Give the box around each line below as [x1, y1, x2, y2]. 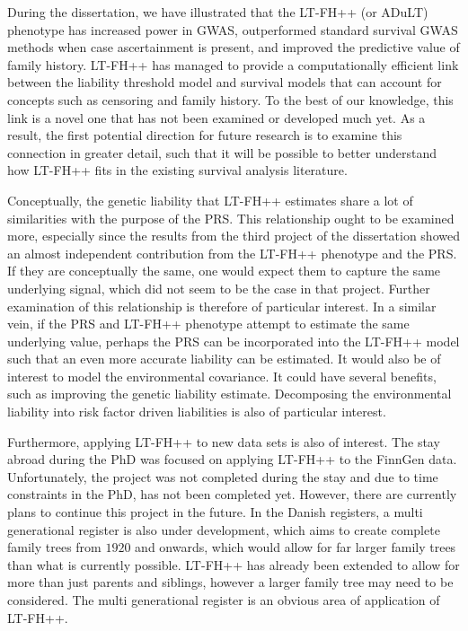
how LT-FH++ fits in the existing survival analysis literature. [7, 161, 348, 180]
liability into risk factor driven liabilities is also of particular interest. [7, 402, 386, 421]
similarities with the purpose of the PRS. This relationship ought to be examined [7, 208, 455, 227]
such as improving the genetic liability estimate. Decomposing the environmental [7, 384, 452, 403]
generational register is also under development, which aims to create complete [7, 520, 440, 539]
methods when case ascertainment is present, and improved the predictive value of [7, 38, 460, 57]
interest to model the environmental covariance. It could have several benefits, [7, 366, 437, 385]
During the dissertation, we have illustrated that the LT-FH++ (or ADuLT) [7, 3, 428, 21]
